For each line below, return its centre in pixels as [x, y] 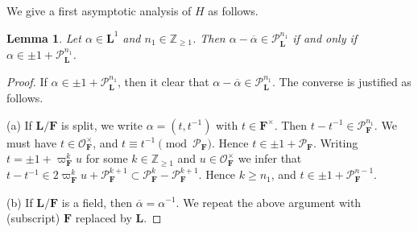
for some [107, 158]
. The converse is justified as [341, 81]
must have [32, 142]
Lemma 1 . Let [44, 37]
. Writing [335, 142]
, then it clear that [163, 81]
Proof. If [27, 81]
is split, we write [102, 124]
